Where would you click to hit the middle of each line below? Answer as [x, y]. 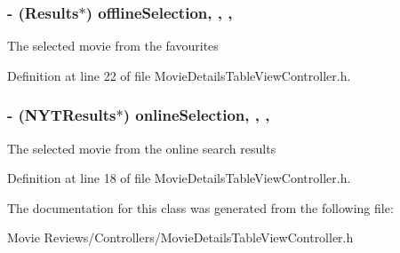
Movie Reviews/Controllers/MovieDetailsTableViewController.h [180, 237]
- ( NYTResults [62, 115]
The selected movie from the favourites [113, 46]
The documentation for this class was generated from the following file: [200, 207]
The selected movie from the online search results [142, 148]
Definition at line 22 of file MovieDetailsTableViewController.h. [179, 75]
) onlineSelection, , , [196, 115]
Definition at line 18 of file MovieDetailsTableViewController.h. [179, 178]
